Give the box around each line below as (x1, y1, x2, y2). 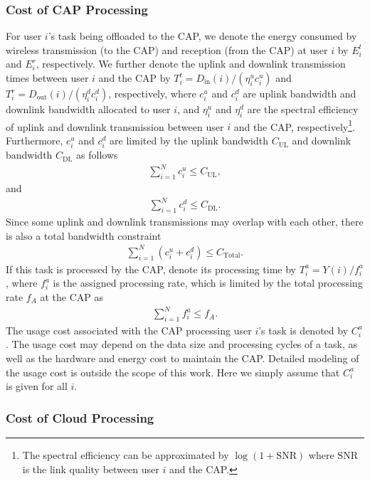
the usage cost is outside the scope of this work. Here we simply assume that (6, 364, 340, 379)
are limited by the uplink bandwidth (110, 133, 269, 148)
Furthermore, (6, 133, 63, 148)
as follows (76, 147, 118, 162)
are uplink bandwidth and (243, 86, 356, 100)
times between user (6, 70, 89, 85)
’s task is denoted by (258, 322, 349, 337)
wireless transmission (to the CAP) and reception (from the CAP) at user (6, 42, 328, 57)
